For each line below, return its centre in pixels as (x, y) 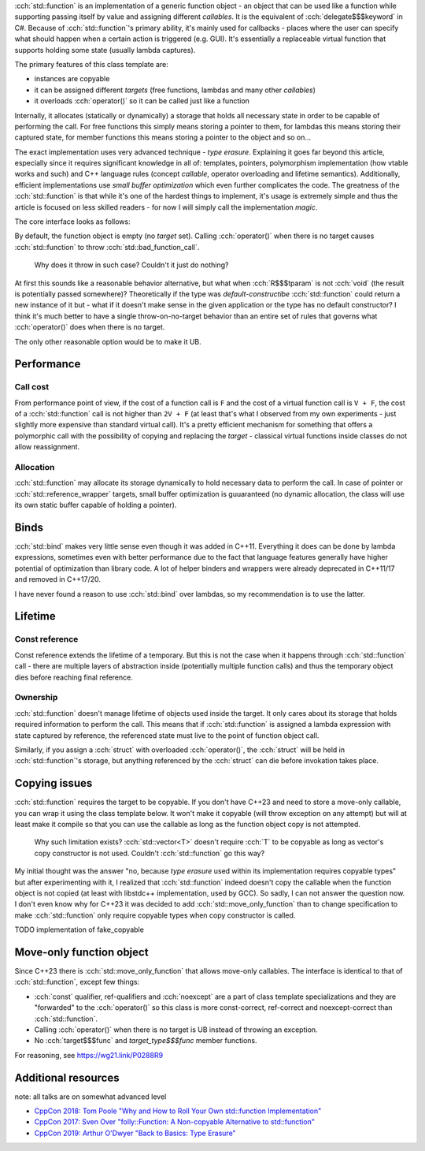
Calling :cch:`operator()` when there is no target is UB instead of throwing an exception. (176, 1030)
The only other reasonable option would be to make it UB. (108, 341)
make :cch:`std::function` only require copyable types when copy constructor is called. (155, 915)
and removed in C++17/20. (58, 579)
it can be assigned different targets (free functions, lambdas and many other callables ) (175, 90)
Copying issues (54, 783)
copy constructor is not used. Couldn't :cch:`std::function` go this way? (150, 853)
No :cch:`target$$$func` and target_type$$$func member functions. (146, 1041)
